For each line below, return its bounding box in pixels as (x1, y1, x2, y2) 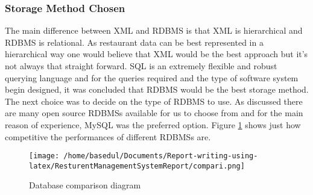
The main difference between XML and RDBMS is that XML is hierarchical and (5, 24, 303, 37)
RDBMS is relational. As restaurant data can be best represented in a (5, 36, 264, 48)
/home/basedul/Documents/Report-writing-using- (63, 152, 258, 161)
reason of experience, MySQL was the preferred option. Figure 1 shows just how (5, 118, 301, 131)
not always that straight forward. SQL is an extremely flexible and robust (5, 60, 277, 72)
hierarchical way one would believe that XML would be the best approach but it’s (5, 48, 308, 60)
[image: (29, 152, 60, 161)
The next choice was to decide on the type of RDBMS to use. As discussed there (5, 94, 303, 107)
